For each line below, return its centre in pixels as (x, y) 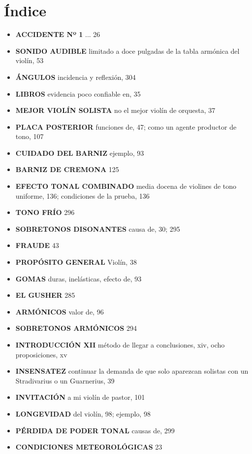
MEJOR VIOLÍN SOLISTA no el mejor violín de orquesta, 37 (115, 110)
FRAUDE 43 (37, 245)
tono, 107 (30, 136)
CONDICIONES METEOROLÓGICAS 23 (89, 447)
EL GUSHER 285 (45, 295)
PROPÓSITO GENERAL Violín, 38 (76, 262)
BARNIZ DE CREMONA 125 (67, 169)
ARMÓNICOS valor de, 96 (60, 311)
